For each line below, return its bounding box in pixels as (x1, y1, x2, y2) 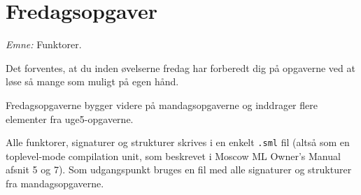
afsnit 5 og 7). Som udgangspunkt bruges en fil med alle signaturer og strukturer (6, 162, 352, 177)
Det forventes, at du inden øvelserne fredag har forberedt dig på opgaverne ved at (6, 60, 355, 75)
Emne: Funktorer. (6, 37, 82, 52)
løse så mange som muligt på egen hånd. (6, 74, 179, 89)
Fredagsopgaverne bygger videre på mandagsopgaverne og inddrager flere (6, 97, 318, 112)
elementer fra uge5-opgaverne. (6, 111, 134, 126)
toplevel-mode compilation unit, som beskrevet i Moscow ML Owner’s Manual (6, 148, 341, 163)
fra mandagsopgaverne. (6, 175, 104, 190)
